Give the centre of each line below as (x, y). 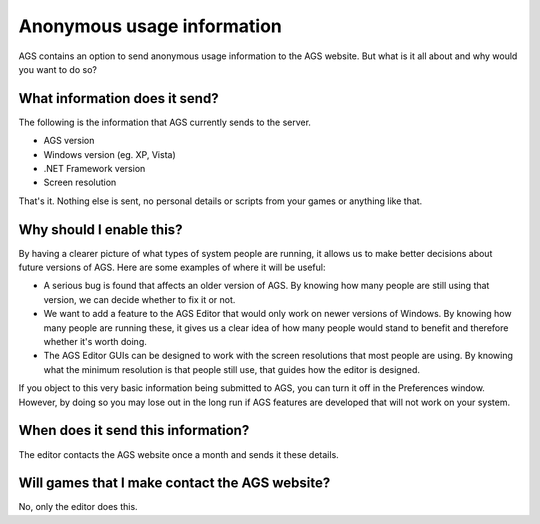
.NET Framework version (94, 169)
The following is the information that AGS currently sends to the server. (165, 122)
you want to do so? (57, 69)
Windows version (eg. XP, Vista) (109, 154)
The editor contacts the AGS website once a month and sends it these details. (178, 454)
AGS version (69, 141)
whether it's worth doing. (95, 342)
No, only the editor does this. (78, 507)
